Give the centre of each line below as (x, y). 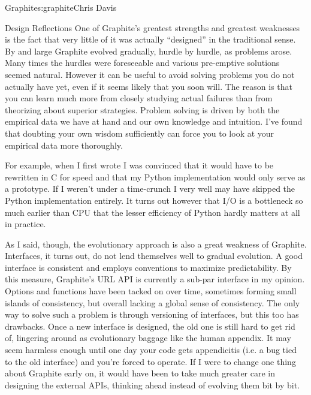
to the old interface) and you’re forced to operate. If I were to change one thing (150, 361)
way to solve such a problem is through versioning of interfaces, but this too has (152, 314)
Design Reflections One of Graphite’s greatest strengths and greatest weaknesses (153, 27)
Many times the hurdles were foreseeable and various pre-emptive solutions (142, 63)
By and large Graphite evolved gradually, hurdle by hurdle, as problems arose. (149, 51)
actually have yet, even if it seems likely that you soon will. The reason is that (149, 86)
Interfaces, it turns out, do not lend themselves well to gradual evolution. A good (154, 256)
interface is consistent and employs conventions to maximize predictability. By (148, 267)
